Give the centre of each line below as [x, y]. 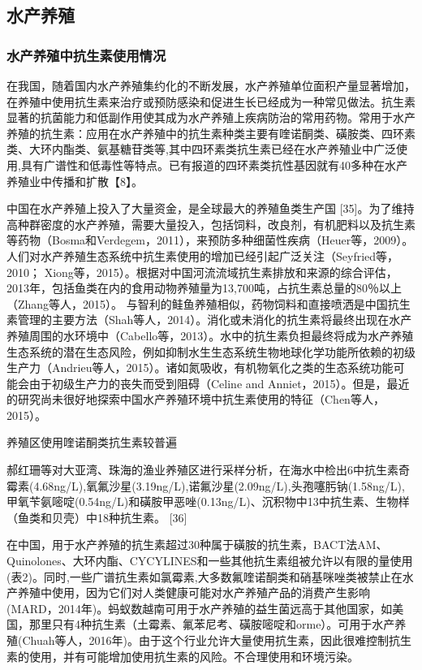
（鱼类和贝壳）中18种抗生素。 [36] [97, 517]
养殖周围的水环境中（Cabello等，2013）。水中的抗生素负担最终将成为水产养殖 [210, 335]
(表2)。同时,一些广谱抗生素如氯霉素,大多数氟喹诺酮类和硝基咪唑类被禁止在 [205, 576]
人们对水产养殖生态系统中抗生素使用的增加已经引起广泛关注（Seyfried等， [203, 255]
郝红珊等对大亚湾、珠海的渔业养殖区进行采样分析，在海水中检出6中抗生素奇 [208, 470]
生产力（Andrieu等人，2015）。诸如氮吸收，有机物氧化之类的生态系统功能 [200, 367]
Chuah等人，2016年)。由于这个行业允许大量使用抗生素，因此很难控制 [205, 640]
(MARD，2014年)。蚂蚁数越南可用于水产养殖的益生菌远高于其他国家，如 [200, 608]
